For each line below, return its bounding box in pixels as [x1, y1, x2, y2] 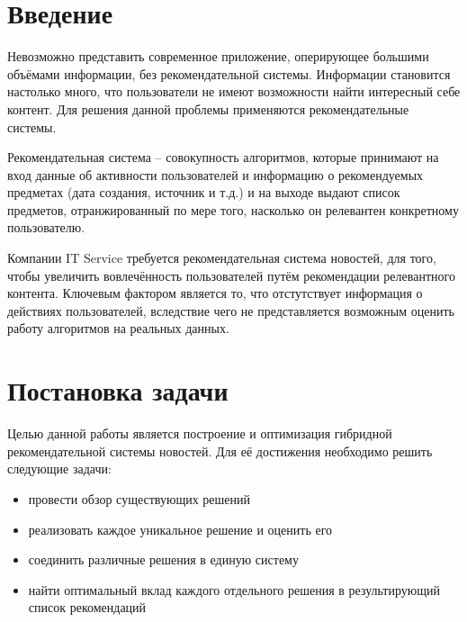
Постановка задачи [7, 372, 229, 409]
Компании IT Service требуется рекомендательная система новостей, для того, [7, 248, 436, 267]
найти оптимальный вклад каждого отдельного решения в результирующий [28, 580, 441, 599]
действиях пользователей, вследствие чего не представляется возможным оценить [7, 301, 454, 320]
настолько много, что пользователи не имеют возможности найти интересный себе [7, 82, 461, 101]
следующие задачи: [7, 459, 112, 478]
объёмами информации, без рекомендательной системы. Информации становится [7, 64, 451, 83]
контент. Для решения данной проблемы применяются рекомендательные [7, 99, 409, 118]
